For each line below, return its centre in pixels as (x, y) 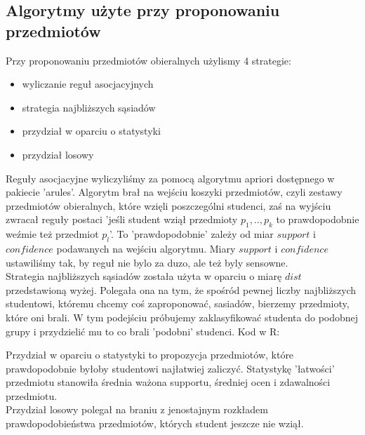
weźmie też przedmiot (52, 234)
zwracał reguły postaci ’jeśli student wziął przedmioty (122, 219)
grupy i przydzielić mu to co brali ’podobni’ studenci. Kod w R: (143, 331)
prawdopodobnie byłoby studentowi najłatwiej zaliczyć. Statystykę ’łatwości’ (170, 368)
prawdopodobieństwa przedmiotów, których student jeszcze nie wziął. (155, 423)
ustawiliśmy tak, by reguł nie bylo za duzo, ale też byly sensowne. (147, 262)
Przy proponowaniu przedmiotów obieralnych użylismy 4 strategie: (148, 60)
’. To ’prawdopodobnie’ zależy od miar (192, 234)
